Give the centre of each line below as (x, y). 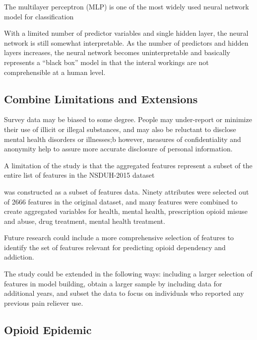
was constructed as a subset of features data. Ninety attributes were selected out (127, 191)
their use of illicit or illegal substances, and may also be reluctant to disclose (120, 129)
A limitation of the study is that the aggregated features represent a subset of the (128, 165)
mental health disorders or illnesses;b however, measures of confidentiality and (123, 139)
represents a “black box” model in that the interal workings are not (106, 62)
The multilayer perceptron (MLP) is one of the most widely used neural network (127, 6)
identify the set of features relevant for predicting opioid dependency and (115, 247)
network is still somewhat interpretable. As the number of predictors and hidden (126, 42)
